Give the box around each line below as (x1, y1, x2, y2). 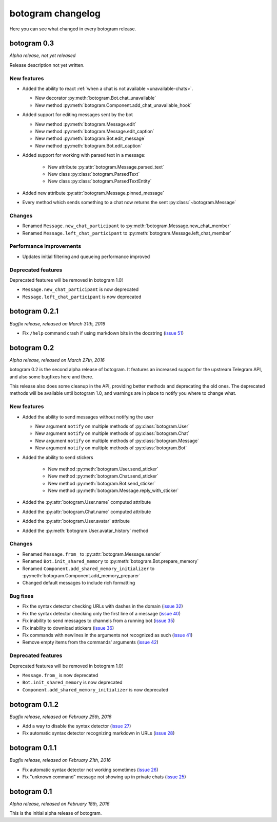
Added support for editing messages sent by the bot (22, 112, 133, 118)
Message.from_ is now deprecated (22, 672, 98, 678)
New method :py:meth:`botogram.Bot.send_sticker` (48, 480, 156, 486)
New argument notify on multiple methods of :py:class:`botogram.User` (35, 423, 190, 429)
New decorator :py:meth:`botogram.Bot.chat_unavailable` (35, 95, 156, 101)
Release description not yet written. (9, 62, 85, 68)
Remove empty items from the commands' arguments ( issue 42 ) (22, 639, 159, 645)
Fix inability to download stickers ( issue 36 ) (22, 625, 114, 631)
